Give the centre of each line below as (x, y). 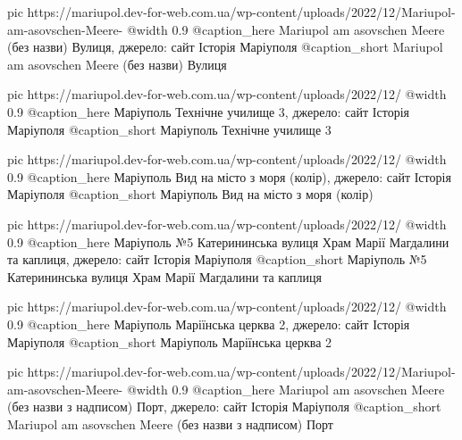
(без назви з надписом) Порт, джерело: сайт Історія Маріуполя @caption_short (224, 407)
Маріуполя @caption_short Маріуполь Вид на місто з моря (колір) (190, 194)
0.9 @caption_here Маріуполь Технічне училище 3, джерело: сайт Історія (208, 111)
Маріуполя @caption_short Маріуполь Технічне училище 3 (169, 129)
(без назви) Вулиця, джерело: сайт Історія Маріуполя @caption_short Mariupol (225, 47)
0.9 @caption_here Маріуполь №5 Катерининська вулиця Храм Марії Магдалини (228, 241)
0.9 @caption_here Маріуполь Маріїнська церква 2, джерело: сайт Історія (209, 324)
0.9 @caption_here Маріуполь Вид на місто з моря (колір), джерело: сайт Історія (229, 176)
